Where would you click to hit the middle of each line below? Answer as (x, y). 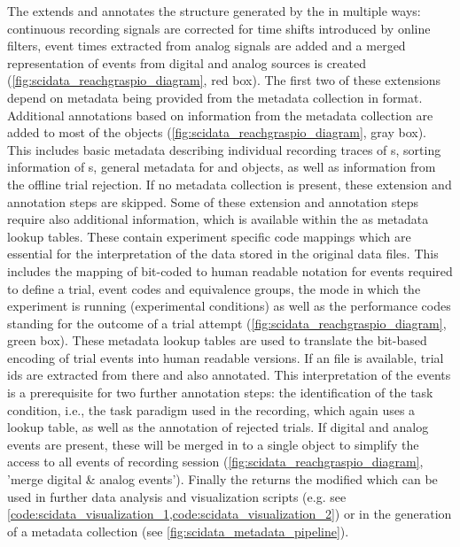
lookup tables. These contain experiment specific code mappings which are (209, 236)
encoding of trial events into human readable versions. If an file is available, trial (226, 357)
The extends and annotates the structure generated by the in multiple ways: (214, 11)
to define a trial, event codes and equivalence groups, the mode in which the (214, 288)
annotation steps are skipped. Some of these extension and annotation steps (213, 201)
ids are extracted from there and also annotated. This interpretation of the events (229, 375)
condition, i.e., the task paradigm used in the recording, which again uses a (211, 409)
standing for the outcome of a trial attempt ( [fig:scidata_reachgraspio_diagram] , (227, 323)
